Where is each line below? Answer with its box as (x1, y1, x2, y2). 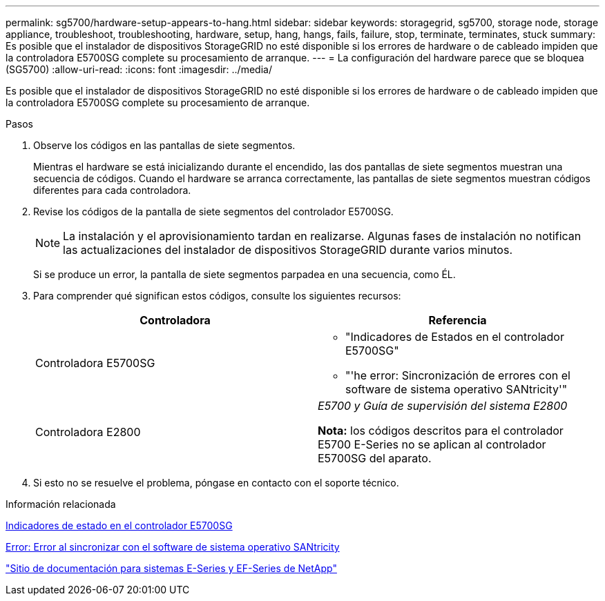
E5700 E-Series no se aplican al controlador (318, 437, 546, 451)
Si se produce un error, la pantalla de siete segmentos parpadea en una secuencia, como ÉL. (33, 268, 456, 280)
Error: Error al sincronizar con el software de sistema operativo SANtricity (6, 541, 340, 553)
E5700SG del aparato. (318, 451, 432, 465)
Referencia (428, 313, 487, 327)
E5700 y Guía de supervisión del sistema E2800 (318, 399, 568, 413)
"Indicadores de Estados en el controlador (345, 330, 564, 344)
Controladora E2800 (35, 425, 141, 439)
